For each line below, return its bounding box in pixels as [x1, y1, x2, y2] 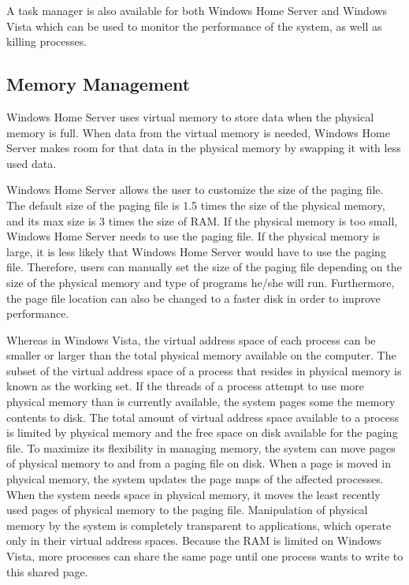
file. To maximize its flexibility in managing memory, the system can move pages [6, 439, 396, 456]
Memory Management [6, 72, 191, 96]
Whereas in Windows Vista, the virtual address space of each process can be [6, 331, 376, 348]
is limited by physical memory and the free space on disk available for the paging [6, 424, 398, 441]
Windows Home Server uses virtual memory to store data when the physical [6, 108, 374, 125]
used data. [6, 155, 57, 171]
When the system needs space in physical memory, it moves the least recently [6, 486, 381, 502]
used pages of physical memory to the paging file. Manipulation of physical [6, 501, 368, 518]
